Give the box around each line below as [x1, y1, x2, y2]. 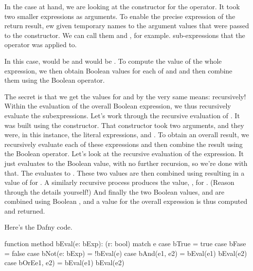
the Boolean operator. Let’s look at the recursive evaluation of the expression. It [4, 148, 244, 159]
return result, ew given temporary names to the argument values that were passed [4, 20, 249, 31]
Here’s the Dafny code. [4, 222, 72, 232]
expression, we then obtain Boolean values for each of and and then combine [4, 65, 233, 75]
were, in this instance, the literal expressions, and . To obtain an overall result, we [4, 129, 249, 140]
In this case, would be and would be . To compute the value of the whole [4, 55, 222, 66]
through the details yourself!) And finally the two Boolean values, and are [4, 186, 225, 197]
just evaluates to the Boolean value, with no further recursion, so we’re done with [4, 158, 248, 168]
